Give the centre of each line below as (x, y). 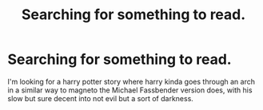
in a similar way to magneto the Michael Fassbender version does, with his (130, 90)
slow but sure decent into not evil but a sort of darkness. (100, 98)
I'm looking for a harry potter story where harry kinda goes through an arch (131, 81)
